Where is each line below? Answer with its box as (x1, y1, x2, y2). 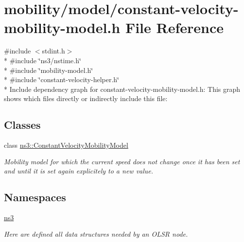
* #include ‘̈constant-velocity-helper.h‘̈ (4, 74, 119, 85)
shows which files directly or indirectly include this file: (4, 93, 168, 104)
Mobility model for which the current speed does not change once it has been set (4, 156, 240, 166)
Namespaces (4, 190, 66, 205)
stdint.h (42, 46, 65, 56)
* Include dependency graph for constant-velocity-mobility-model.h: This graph (4, 84, 241, 94)
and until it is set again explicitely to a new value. (4, 166, 154, 176)
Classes (4, 117, 41, 132)
